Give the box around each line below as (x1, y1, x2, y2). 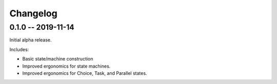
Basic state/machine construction (22, 56, 93, 62)
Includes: (9, 46, 29, 52)
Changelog (9, 8, 57, 19)
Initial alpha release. (9, 37, 52, 43)
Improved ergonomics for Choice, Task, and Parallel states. (22, 70, 147, 76)
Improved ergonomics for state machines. (22, 63, 111, 69)
